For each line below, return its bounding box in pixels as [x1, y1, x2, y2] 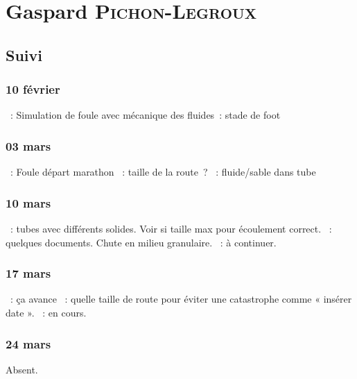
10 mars [6, 194, 51, 211]
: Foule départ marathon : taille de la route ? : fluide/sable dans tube [10, 165, 316, 179]
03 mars [6, 137, 51, 154]
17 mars [6, 264, 51, 282]
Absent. [6, 362, 38, 376]
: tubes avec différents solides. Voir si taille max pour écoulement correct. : [10, 221, 332, 235]
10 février [6, 81, 60, 98]
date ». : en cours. [6, 305, 87, 319]
